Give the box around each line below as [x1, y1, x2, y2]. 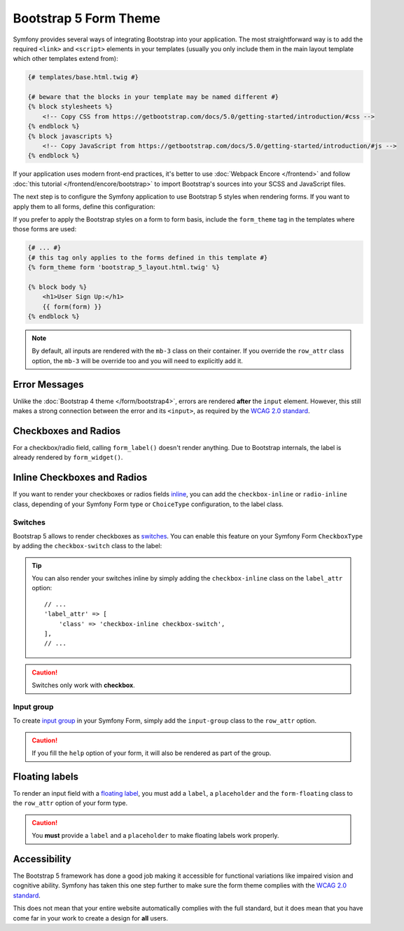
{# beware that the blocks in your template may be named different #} [27, 93, 279, 101]
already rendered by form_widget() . [13, 453, 123, 462]
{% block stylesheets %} [27, 102, 113, 111]
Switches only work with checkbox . [32, 681, 136, 690]
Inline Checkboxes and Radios [13, 472, 148, 484]
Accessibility [13, 853, 71, 865]
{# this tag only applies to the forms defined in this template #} [27, 253, 268, 261]
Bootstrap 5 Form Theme [13, 11, 161, 26]
